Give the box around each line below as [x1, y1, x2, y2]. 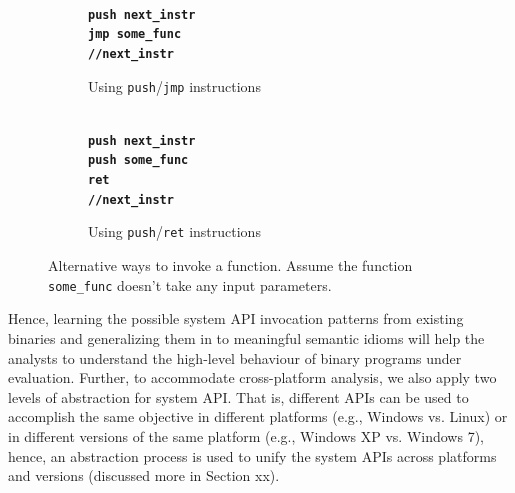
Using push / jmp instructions [88, 75, 261, 96]
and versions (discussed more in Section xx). [8, 465, 280, 486]
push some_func [88, 153, 189, 168]
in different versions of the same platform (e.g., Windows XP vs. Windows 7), [8, 425, 484, 446]
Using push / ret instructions [88, 221, 261, 242]
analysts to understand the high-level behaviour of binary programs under [8, 347, 462, 368]
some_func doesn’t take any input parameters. [48, 274, 332, 295]
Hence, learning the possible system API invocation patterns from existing [8, 308, 464, 329]
